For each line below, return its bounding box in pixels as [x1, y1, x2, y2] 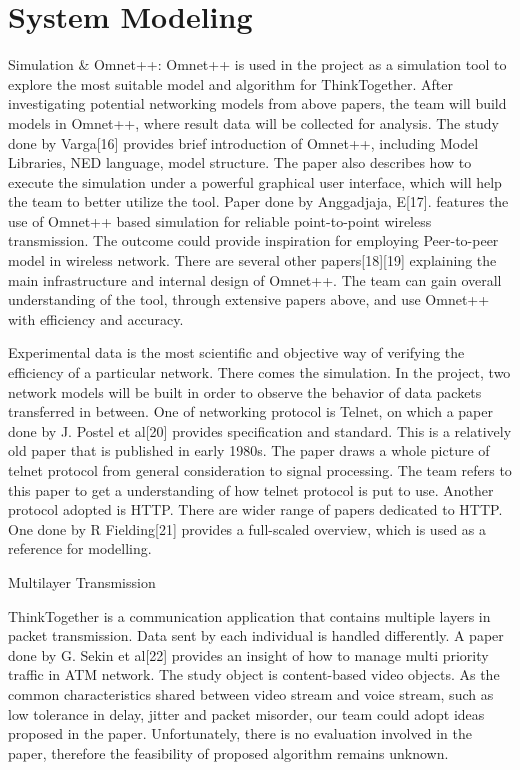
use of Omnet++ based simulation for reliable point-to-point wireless [8, 210, 432, 231]
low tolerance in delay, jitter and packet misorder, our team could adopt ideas [8, 703, 485, 724]
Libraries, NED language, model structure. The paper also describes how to [8, 152, 472, 173]
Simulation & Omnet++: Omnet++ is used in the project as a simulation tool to [8, 54, 507, 75]
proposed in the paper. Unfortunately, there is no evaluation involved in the [8, 723, 472, 744]
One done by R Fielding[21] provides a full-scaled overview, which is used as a [8, 518, 487, 539]
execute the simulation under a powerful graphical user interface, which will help [8, 171, 502, 192]
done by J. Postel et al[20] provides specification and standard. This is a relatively [8, 420, 512, 441]
